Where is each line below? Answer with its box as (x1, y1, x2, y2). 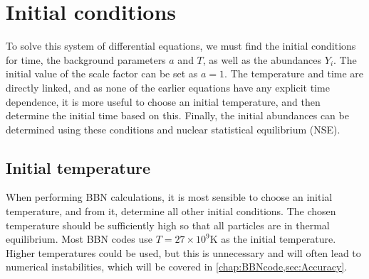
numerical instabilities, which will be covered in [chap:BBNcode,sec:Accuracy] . (6, 259, 348, 274)
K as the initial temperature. (209, 231, 336, 246)
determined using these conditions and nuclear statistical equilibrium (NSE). (6, 121, 341, 136)
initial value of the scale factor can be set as (6, 66, 198, 81)
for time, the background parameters (6, 52, 166, 67)
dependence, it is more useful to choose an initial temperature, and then (6, 94, 321, 109)
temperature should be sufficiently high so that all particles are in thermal (6, 217, 330, 232)
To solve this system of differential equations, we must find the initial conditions (6, 38, 356, 53)
